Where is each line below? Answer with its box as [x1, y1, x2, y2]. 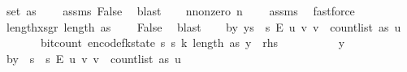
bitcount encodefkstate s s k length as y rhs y [40, 34, 345, 51]
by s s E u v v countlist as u [6, 49, 181, 66]
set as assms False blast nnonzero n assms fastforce [6, 2, 355, 19]
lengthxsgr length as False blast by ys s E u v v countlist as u [6, 18, 401, 35]
